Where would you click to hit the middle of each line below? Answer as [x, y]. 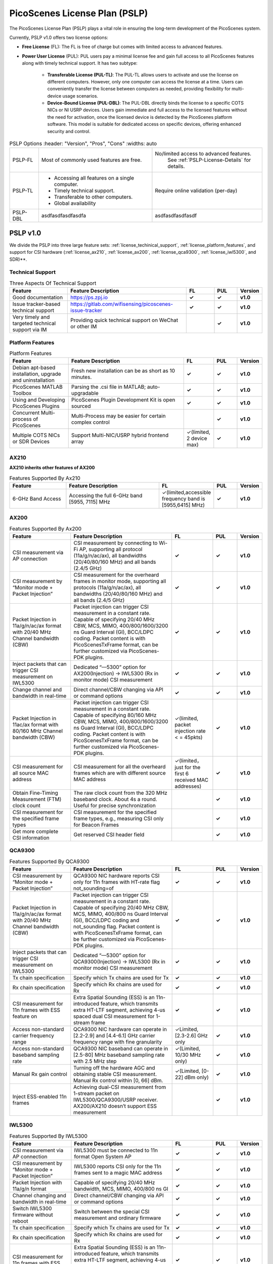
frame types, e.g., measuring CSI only [119, 818]
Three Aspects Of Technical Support [53, 283]
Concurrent [26, 413]
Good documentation [38, 297]
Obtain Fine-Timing [35, 793]
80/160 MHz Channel [38, 731]
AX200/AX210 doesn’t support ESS [115, 1106]
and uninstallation [34, 380]
